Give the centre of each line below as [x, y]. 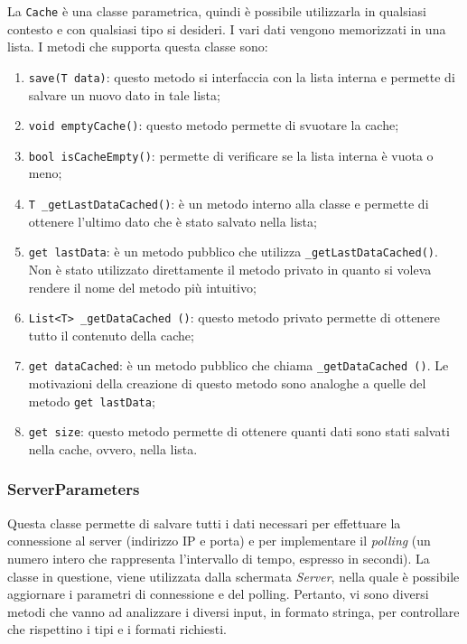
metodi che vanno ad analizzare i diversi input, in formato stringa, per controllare [233, 611]
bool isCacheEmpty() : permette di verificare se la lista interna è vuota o [231, 155]
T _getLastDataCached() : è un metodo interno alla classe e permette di [229, 203]
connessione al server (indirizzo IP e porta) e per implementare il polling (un [219, 541]
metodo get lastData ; [92, 401]
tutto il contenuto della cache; [111, 335]
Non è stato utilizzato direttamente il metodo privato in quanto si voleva [230, 269]
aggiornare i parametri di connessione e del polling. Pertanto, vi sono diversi [218, 594]
